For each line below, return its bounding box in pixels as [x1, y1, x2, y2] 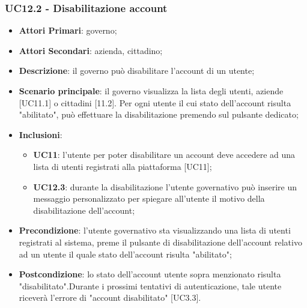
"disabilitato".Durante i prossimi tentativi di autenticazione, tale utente [19, 279, 282, 292]
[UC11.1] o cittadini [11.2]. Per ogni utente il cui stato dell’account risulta [19, 96, 291, 109]
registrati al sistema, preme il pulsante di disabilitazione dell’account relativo [19, 235, 302, 248]
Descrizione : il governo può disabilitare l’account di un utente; [19, 64, 255, 77]
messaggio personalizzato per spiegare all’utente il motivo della [33, 192, 265, 205]
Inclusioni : [19, 128, 62, 140]
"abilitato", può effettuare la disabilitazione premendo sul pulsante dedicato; [19, 108, 299, 121]
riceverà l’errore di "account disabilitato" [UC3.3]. [19, 291, 201, 304]
